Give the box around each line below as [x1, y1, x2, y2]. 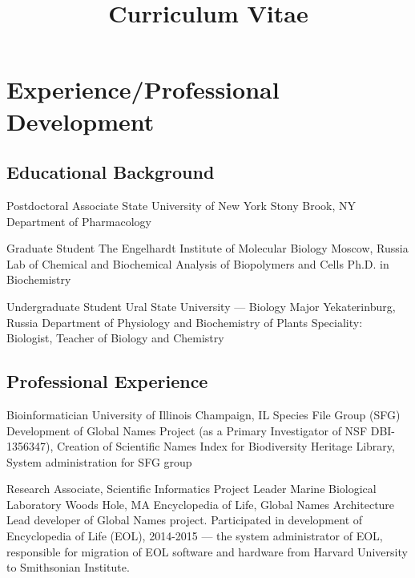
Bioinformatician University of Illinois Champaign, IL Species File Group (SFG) [6, 406, 401, 422]
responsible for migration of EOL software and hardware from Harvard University [6, 543, 408, 560]
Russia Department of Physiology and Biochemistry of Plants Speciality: [6, 313, 363, 330]
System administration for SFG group [6, 453, 192, 470]
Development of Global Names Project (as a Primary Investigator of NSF [6, 422, 368, 439]
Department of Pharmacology [6, 212, 151, 229]
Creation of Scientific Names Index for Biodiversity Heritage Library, [56, 438, 395, 455]
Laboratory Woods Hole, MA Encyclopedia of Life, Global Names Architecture [6, 495, 395, 512]
